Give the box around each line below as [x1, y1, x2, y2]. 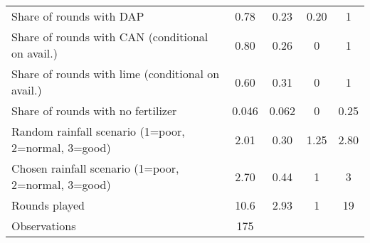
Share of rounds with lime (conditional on [11, 65, 220, 82]
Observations [11, 217, 76, 234]
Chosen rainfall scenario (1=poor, [11, 160, 179, 176]
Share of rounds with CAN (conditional [11, 28, 208, 45]
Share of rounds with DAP [11, 8, 144, 24]
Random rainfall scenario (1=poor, [11, 123, 185, 139]
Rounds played [11, 197, 85, 213]
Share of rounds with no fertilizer [11, 102, 177, 119]
